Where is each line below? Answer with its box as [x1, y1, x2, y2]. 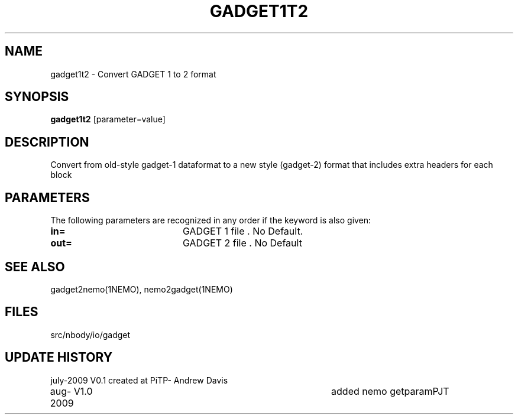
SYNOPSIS [5, 89, 69, 105]
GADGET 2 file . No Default [182, 237, 302, 249]
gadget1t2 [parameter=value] [50, 114, 166, 125]
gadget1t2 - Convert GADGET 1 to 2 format [50, 69, 216, 79]
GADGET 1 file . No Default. [182, 225, 303, 238]
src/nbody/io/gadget [50, 329, 131, 340]
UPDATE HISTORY [5, 350, 113, 365]
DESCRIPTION [5, 134, 89, 150]
